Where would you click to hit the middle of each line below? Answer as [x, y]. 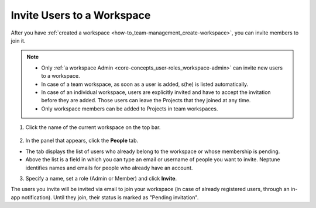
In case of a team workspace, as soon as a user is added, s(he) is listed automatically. [145, 84]
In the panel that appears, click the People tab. [82, 141]
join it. [18, 40]
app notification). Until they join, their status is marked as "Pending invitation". [105, 197]
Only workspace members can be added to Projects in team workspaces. [130, 109]
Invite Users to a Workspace [81, 15]
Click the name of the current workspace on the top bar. [93, 127]
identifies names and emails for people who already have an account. [109, 168]
